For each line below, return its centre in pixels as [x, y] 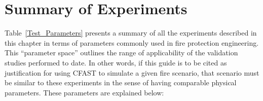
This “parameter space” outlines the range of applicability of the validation [121, 53]
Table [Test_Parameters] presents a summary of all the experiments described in [131, 33]
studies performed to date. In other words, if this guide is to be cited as [116, 62]
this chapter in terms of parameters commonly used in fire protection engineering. [132, 42]
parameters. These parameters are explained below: [84, 92]
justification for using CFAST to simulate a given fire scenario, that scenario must [132, 72]
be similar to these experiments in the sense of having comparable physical [121, 82]
